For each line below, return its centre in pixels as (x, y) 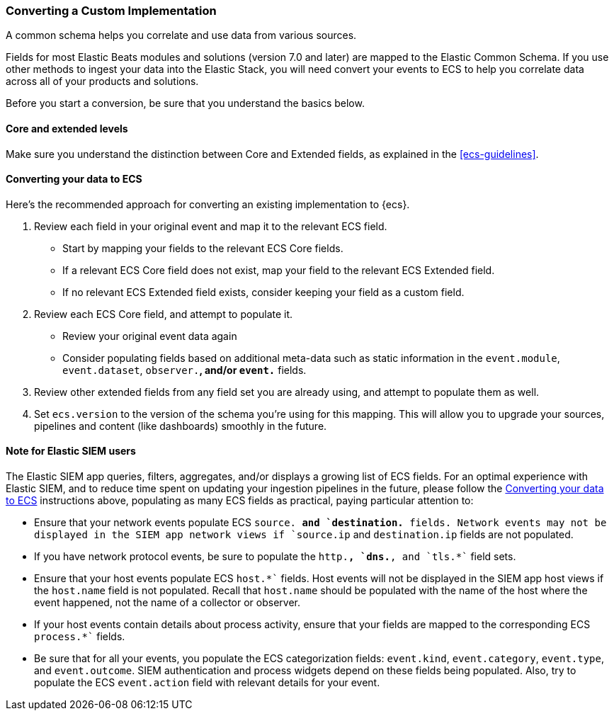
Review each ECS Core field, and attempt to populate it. (164, 314)
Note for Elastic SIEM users (71, 451)
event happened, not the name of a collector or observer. (167, 603)
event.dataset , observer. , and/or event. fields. (184, 370)
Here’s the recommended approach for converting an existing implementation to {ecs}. (208, 204)
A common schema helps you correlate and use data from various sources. (181, 35)
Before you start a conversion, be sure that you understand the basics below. (185, 103)
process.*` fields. (80, 637)
